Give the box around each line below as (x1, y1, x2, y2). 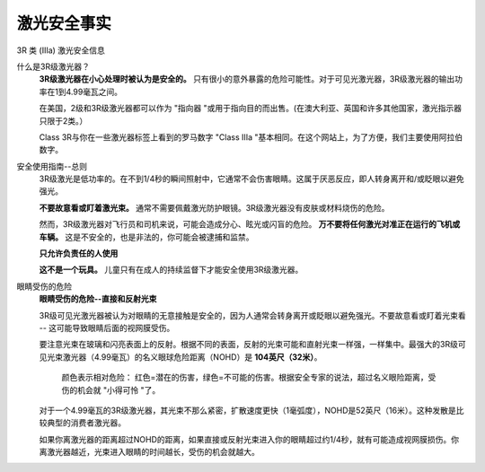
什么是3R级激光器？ (16, 61, 90, 72)
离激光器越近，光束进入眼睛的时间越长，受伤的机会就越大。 (39, 447, 260, 458)
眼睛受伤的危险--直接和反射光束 (39, 293, 157, 304)
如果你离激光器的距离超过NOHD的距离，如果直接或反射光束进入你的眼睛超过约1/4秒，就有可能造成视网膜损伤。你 (39, 433, 460, 444)
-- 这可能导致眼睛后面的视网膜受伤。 (39, 322, 175, 333)
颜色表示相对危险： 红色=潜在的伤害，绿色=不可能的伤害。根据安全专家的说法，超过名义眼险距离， (61, 372, 428, 383)
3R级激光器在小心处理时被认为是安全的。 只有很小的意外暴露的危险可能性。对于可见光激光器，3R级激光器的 (39, 74, 439, 84)
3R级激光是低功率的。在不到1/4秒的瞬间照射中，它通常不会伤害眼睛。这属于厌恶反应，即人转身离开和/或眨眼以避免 (39, 173, 464, 184)
